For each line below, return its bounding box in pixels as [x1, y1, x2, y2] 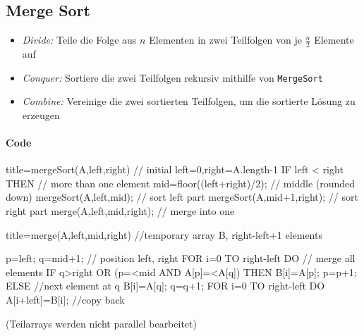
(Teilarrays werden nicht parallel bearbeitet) [6, 316, 197, 330]
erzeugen [22, 107, 60, 122]
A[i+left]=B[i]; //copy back [6, 292, 125, 307]
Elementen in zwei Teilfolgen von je [149, 32, 302, 47]
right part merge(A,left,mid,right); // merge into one [6, 204, 235, 218]
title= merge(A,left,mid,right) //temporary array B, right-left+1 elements [6, 227, 322, 242]
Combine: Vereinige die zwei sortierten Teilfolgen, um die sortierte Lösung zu [22, 94, 356, 108]
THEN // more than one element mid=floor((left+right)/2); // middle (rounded [6, 175, 356, 190]
